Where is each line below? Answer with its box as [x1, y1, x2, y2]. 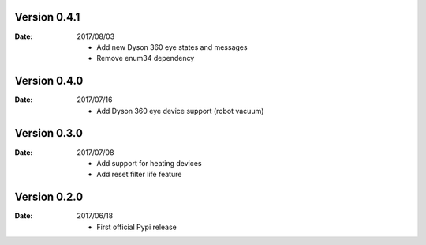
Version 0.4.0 [14, 74, 84, 88]
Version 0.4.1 [14, 10, 80, 24]
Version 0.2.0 [14, 190, 84, 204]
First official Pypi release [96, 222, 177, 232]
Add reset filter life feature [96, 170, 182, 179]
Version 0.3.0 [14, 126, 83, 140]
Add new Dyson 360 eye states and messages [96, 42, 248, 51]
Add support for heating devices [96, 158, 202, 168]
